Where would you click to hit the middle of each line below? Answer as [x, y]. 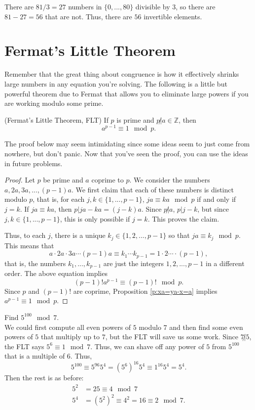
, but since [213, 208]
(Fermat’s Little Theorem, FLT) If [56, 119]
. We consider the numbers [170, 180]
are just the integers [134, 263]
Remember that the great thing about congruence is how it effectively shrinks [122, 74]
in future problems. [34, 163]
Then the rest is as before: [44, 378]
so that [179, 235]
